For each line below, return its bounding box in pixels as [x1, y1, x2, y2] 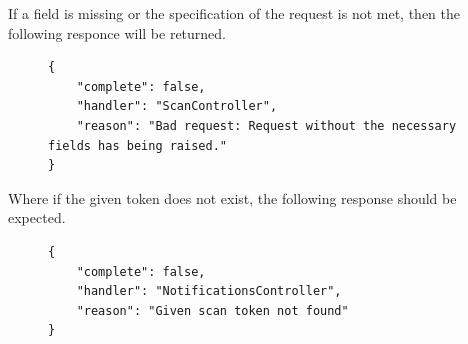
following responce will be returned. [8, 22, 226, 43]
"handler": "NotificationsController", [76, 284, 342, 299]
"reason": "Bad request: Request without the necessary [76, 118, 457, 133]
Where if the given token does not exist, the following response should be [8, 187, 457, 208]
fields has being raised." [48, 138, 227, 153]
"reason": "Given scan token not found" [76, 303, 349, 318]
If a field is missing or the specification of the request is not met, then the [8, 3, 461, 23]
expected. [8, 207, 66, 228]
